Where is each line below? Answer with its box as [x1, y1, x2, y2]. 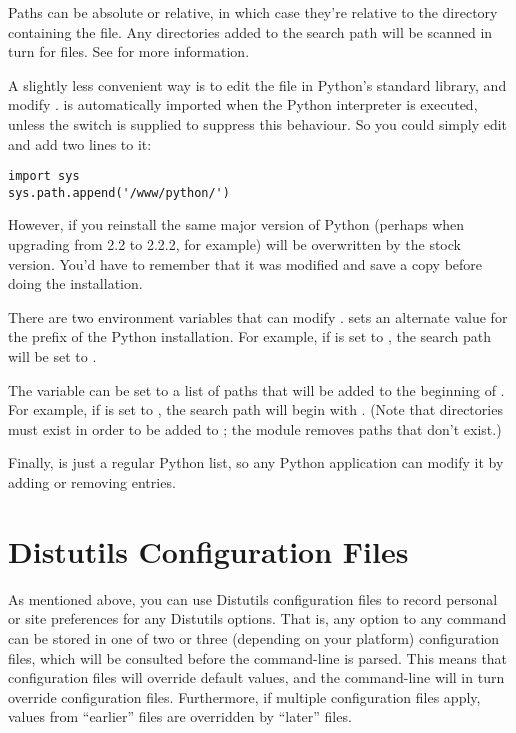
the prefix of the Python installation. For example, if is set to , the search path [8, 326, 492, 347]
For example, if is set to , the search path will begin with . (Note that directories [8, 399, 503, 420]
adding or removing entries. [8, 472, 176, 492]
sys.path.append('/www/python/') [8, 185, 230, 200]
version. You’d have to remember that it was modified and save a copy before [8, 253, 483, 274]
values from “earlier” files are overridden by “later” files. [8, 706, 352, 727]
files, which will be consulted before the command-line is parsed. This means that [8, 647, 508, 668]
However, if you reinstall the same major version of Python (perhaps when [8, 214, 465, 235]
